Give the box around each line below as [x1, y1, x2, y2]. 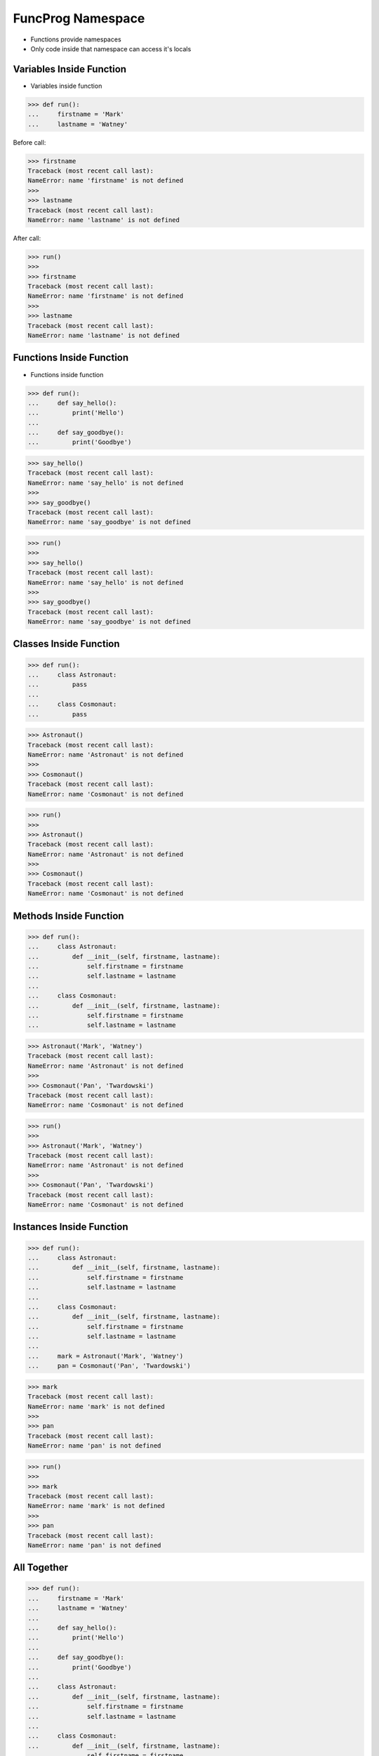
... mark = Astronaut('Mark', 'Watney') [27, 1352, 184, 1360]
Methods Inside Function [13, 910, 124, 922]
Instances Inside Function [13, 1221, 128, 1233]
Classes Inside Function [13, 638, 120, 650]
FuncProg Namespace [13, 11, 145, 26]
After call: [13, 234, 41, 242]
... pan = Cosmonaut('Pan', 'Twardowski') [27, 1362, 191, 1370]
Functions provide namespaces [30, 35, 122, 44]
